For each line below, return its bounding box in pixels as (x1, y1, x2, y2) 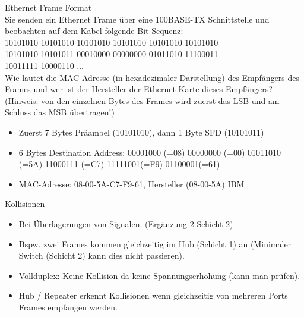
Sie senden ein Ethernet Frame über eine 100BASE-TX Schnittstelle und (5, 12, 270, 25)
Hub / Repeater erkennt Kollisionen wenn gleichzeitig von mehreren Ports (18, 289, 288, 302)
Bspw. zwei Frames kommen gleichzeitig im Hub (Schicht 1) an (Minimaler (18, 237, 292, 250)
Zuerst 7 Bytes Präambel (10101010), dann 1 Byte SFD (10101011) (18, 125, 264, 138)
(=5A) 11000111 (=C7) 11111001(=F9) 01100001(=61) (18, 158, 220, 170)
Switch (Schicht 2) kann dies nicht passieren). (18, 249, 185, 262)
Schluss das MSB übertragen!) (5, 106, 115, 118)
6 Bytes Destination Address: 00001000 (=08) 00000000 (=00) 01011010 (18, 146, 281, 158)
